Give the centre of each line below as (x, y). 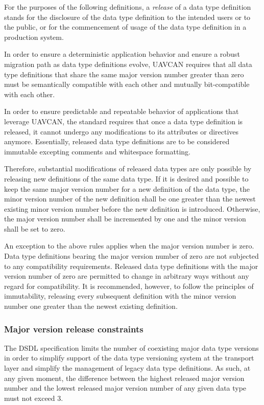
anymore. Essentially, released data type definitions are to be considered (117, 141)
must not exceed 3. (34, 398)
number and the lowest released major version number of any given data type (125, 388)
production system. (34, 37)
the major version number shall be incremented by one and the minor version (125, 219)
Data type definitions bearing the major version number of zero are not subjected (131, 256)
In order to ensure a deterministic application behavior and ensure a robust (122, 54)
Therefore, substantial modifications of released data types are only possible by (128, 168)
